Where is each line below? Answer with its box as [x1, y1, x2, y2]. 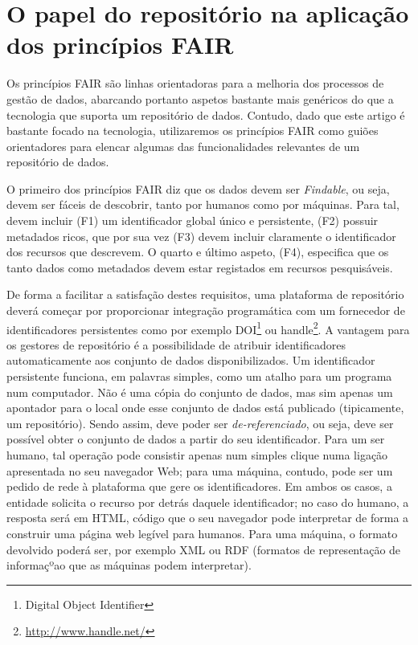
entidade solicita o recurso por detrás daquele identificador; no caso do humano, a [6, 493, 409, 510]
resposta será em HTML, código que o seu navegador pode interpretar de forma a [6, 509, 409, 526]
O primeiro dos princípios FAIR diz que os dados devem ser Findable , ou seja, [6, 180, 390, 197]
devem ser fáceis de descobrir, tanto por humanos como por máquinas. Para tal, [6, 196, 400, 213]
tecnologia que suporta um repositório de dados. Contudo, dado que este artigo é [6, 106, 405, 123]
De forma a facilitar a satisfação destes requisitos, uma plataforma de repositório [6, 286, 404, 303]
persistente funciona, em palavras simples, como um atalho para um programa [6, 368, 392, 385]
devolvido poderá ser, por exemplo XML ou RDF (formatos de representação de [6, 541, 401, 557]
